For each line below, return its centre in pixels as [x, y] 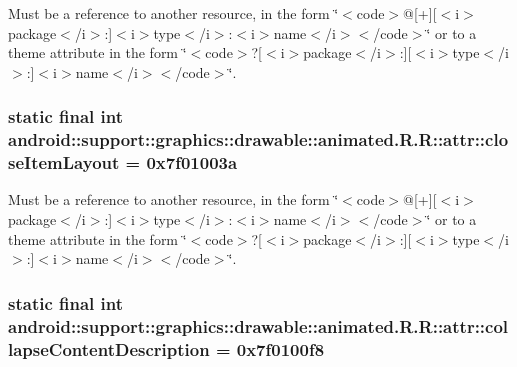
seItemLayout [64, 162]
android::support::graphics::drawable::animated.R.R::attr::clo [258, 139]
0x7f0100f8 [280, 348]
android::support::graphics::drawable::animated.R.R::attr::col [258, 325]
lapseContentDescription [109, 348]
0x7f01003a [192, 162]
